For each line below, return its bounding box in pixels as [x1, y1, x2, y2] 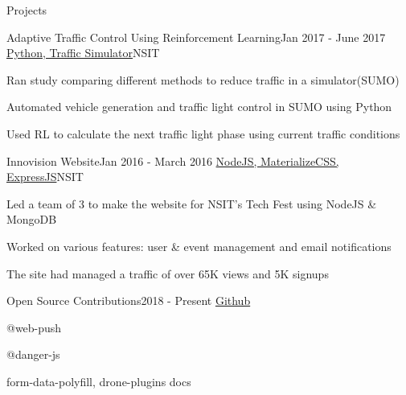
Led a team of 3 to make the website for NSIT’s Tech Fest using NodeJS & [6, 195, 377, 212]
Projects [6, 2, 47, 18]
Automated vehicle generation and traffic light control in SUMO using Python [6, 98, 392, 115]
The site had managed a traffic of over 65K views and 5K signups [6, 265, 329, 282]
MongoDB [6, 211, 57, 228]
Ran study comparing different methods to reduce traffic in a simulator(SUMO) [6, 71, 400, 88]
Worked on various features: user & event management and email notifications [6, 237, 392, 254]
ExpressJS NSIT [6, 168, 84, 185]
